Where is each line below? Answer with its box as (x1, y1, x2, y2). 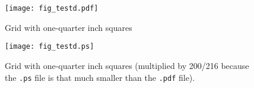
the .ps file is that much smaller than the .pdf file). (5, 71, 195, 83)
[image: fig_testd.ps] (5, 42, 94, 51)
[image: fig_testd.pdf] (5, 4, 99, 12)
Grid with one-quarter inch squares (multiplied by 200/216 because (5, 59, 249, 71)
